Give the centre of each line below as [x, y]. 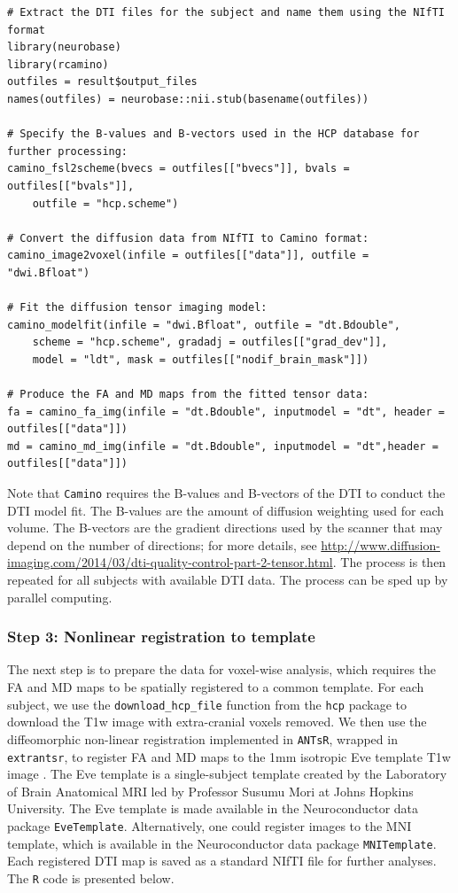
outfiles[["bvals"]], [71, 186]
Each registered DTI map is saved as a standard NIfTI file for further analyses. [222, 861]
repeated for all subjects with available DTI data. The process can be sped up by [228, 580]
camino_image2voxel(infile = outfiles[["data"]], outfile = [188, 256]
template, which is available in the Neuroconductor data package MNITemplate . [222, 843]
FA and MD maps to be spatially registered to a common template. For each [216, 687]
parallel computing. [60, 597]
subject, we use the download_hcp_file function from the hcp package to [207, 704]
